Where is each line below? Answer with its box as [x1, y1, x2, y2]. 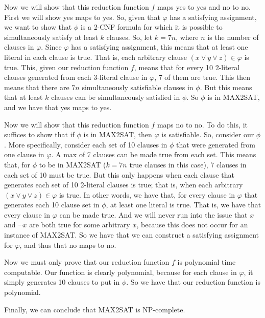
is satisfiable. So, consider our [161, 129, 254, 140]
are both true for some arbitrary [29, 219, 130, 230]
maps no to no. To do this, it [157, 119, 248, 130]
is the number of [207, 31, 259, 42]
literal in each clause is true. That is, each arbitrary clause [4, 51, 187, 62]
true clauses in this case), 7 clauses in [129, 159, 247, 169]
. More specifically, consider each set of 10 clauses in [4, 139, 167, 150]
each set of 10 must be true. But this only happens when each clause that [4, 169, 234, 180]
